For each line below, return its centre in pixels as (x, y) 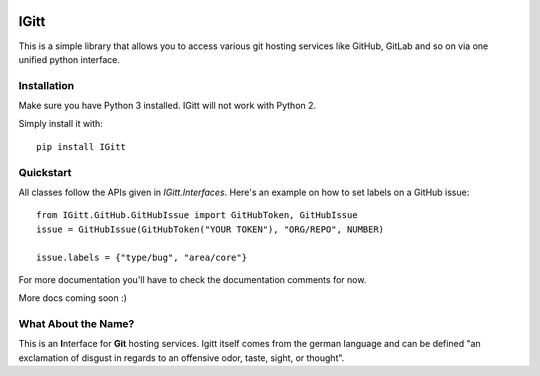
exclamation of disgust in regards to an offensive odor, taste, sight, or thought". (181, 357)
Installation (46, 85)
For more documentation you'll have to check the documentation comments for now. (192, 279)
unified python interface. (69, 59)
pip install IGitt (81, 146)
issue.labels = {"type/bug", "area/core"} (142, 257)
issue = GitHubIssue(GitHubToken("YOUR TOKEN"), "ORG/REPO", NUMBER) (210, 229)
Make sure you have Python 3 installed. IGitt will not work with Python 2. (167, 106)
